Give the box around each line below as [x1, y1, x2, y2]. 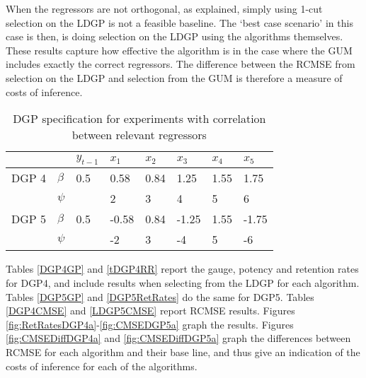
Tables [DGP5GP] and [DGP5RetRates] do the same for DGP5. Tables [6, 289, 314, 304]
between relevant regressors [72, 126, 207, 143]
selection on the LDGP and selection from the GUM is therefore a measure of [6, 70, 343, 85]
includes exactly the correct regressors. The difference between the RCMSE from [6, 57, 355, 71]
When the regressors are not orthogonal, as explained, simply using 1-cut [6, 1, 323, 16]
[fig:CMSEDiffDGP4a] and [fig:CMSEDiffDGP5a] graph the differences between [6, 331, 351, 345]
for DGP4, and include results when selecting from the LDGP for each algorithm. [6, 275, 360, 290]
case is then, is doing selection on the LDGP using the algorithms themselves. [6, 29, 343, 44]
